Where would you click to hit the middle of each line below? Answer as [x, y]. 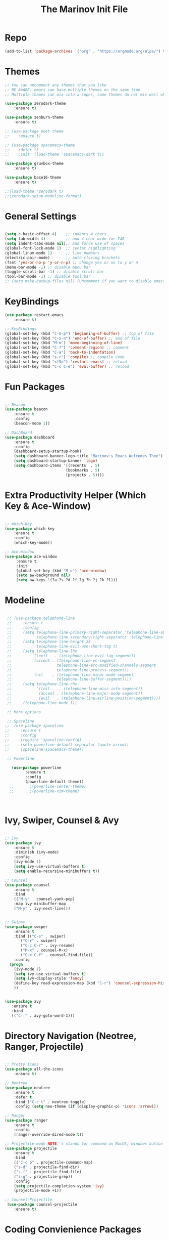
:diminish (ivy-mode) [36, 852]
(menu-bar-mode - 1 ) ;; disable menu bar [48, 267]
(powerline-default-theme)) [54, 782]
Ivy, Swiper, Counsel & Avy [62, 820]
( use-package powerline [36, 767]
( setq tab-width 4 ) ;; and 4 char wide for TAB [65, 239]
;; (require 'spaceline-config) [43, 740]
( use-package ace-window [31, 557]
